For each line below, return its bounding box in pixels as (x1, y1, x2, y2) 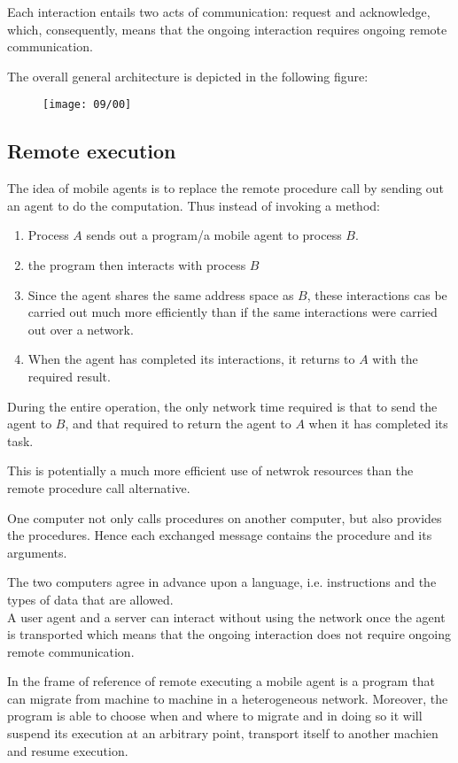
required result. (27, 366, 111, 385)
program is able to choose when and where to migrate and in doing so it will (7, 706, 423, 725)
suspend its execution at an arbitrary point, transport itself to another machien (7, 724, 439, 743)
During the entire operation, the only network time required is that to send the (7, 397, 438, 415)
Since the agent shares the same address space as (27, 285, 294, 304)
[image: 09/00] (43, 98, 132, 112)
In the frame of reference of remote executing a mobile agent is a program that (7, 672, 435, 690)
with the (372, 350, 418, 368)
